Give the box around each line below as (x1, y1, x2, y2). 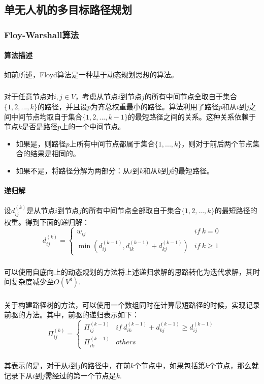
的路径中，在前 (80, 360, 130, 371)
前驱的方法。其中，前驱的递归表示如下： (4, 309, 139, 320)
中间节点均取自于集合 (11, 111, 82, 122)
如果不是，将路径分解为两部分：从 (16, 165, 130, 175)
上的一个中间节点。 (61, 121, 125, 132)
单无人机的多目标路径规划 (4, 2, 132, 17)
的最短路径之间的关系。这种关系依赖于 (127, 111, 256, 122)
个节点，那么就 (209, 360, 259, 371)
